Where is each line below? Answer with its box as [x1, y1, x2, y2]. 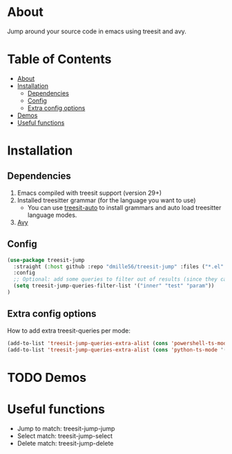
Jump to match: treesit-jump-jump [17, 424, 115, 433]
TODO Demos [7, 369, 87, 385]
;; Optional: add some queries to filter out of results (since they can [13, 276, 230, 283]
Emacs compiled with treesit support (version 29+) [17, 189, 162, 197]
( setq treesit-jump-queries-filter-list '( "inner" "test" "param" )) [13, 282, 215, 290]
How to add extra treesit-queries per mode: [7, 326, 131, 335]
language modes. [27, 211, 77, 219]
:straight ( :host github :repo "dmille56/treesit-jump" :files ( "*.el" [13, 263, 224, 270]
